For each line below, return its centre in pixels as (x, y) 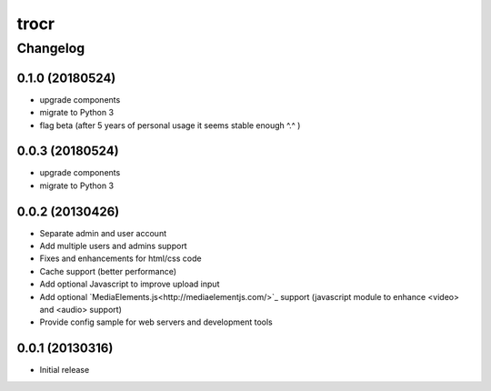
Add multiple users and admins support (113, 246)
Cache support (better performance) (108, 271)
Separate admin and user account (103, 233)
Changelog (51, 48)
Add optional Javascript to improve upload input (130, 284)
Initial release (65, 370)
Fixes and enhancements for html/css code (120, 258)
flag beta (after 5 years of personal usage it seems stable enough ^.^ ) (170, 125)
